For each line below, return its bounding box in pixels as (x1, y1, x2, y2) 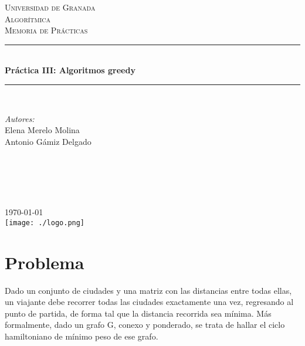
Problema (5, 250, 84, 274)
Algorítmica (5, 12, 51, 25)
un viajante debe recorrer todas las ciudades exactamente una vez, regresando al (5, 296, 294, 308)
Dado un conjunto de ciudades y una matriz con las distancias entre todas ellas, (5, 284, 292, 296)
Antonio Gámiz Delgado (5, 135, 91, 147)
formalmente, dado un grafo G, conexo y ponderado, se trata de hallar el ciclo (5, 318, 285, 331)
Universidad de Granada (5, 1, 96, 13)
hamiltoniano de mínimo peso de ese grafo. (5, 330, 158, 342)
